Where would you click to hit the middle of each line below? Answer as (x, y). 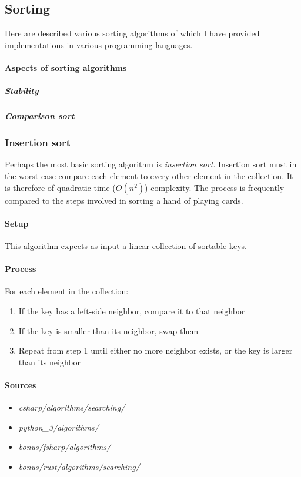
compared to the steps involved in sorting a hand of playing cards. (124, 200)
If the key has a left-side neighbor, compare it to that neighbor (132, 310)
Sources (21, 384)
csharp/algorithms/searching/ (72, 407)
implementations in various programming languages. (99, 44)
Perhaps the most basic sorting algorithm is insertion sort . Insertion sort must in (151, 164)
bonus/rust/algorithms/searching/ (79, 466)
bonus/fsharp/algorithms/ (65, 447)
